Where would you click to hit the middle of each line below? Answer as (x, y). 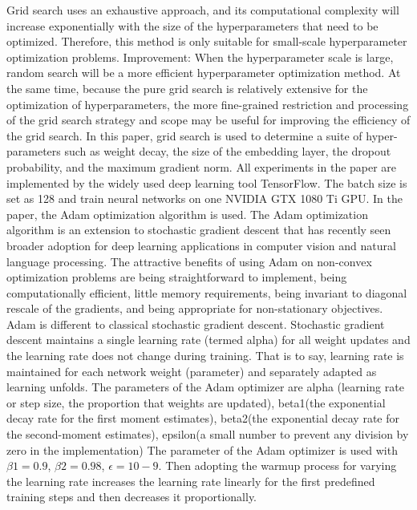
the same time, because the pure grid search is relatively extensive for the (187, 88)
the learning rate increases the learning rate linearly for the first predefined (191, 481)
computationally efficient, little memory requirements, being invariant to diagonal (207, 292)
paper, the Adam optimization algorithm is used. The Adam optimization (187, 214)
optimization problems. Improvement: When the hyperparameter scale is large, (200, 57)
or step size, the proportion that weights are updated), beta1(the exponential (196, 402)
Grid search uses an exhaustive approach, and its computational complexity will (203, 10)
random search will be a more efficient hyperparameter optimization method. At (204, 73)
